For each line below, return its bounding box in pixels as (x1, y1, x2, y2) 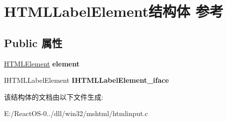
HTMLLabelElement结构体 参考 (4, 1, 224, 21)
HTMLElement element (4, 58, 80, 68)
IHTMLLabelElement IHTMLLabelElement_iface (4, 75, 169, 85)
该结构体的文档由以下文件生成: (4, 91, 103, 102)
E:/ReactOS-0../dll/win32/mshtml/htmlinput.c (4, 108, 148, 119)
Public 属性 (4, 35, 63, 50)
